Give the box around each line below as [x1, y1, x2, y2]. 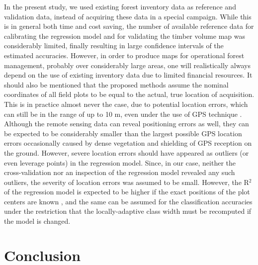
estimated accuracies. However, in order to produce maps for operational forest [4, 50, 245, 60]
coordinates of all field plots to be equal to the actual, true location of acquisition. [4, 89, 255, 99]
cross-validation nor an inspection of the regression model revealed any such [4, 167, 235, 177]
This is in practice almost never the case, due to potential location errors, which [4, 98, 248, 109]
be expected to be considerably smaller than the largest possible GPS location [4, 128, 242, 138]
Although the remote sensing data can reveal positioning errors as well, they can [4, 118, 249, 129]
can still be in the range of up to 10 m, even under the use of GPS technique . [4, 108, 242, 119]
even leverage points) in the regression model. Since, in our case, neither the [4, 157, 236, 168]
